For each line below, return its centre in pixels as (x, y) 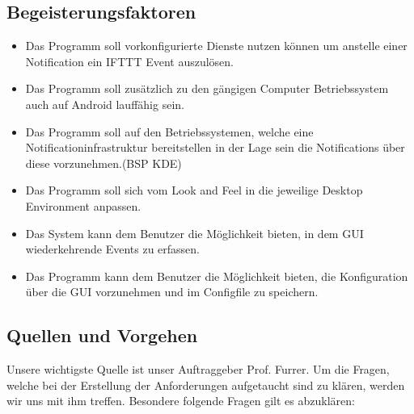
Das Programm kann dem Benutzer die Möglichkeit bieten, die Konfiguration (217, 276)
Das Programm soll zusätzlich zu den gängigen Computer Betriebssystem (207, 88)
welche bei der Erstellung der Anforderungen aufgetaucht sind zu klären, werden (206, 385)
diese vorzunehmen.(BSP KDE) (103, 163)
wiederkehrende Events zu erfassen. (112, 249)
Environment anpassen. (83, 205)
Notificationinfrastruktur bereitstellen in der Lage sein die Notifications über (215, 147)
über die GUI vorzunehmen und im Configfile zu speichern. (172, 292)
